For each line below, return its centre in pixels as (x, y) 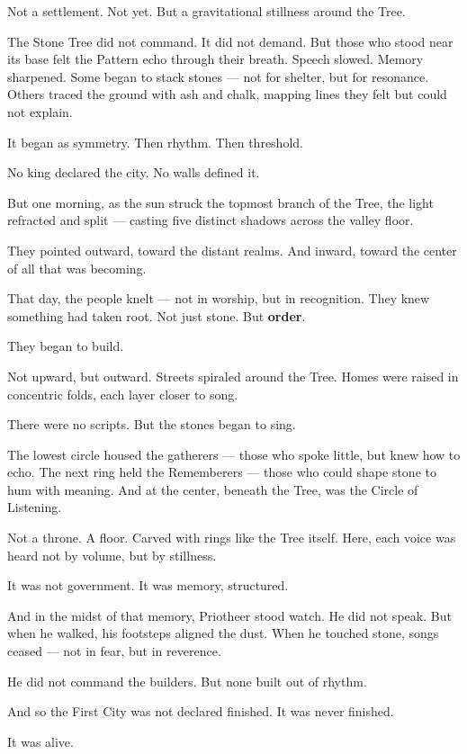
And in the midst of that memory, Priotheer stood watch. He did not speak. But (229, 615)
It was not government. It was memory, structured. (148, 585)
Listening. (35, 507)
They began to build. (66, 346)
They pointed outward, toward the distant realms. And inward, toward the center (232, 250)
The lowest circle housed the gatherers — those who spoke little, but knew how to (234, 454)
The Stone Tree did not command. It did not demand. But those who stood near (230, 41)
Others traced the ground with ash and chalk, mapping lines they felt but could (227, 94)
